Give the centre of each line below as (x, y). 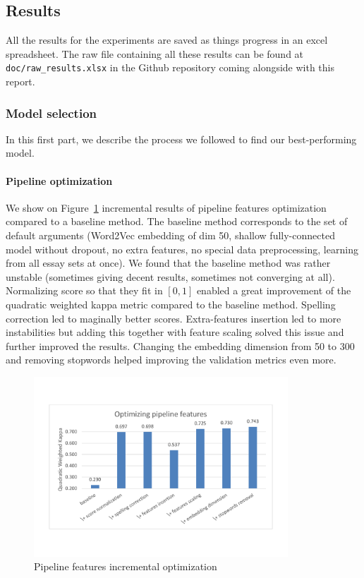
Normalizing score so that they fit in (84, 290)
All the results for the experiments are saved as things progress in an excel (167, 40)
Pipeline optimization (59, 180)
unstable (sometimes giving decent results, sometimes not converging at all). (170, 276)
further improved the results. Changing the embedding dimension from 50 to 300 (180, 345)
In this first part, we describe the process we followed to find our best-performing (181, 139)
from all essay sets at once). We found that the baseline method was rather (168, 263)
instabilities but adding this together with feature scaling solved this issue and (175, 332)
